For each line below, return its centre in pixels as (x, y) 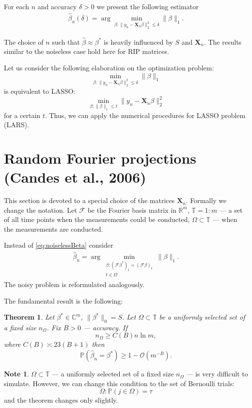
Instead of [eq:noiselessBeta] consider (59, 245)
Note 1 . (16, 374)
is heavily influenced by (138, 42)
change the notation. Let (40, 210)
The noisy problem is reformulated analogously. (74, 284)
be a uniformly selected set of (202, 317)
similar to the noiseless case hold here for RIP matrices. (87, 51)
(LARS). (17, 125)
